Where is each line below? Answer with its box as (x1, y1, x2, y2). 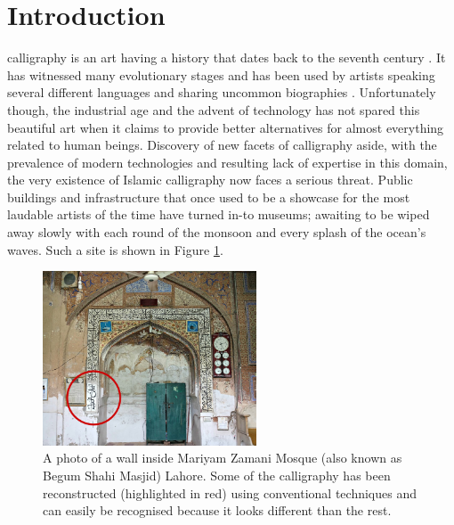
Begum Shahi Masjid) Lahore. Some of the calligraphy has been (43, 465, 391, 484)
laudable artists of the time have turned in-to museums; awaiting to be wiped (7, 205, 430, 224)
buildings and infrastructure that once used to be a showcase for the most (7, 187, 410, 206)
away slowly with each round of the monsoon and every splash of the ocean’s (7, 223, 426, 242)
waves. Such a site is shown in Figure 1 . (7, 240, 223, 258)
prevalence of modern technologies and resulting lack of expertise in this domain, (7, 152, 448, 171)
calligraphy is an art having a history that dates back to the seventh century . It (7, 48, 446, 67)
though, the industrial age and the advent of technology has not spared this (7, 100, 420, 119)
